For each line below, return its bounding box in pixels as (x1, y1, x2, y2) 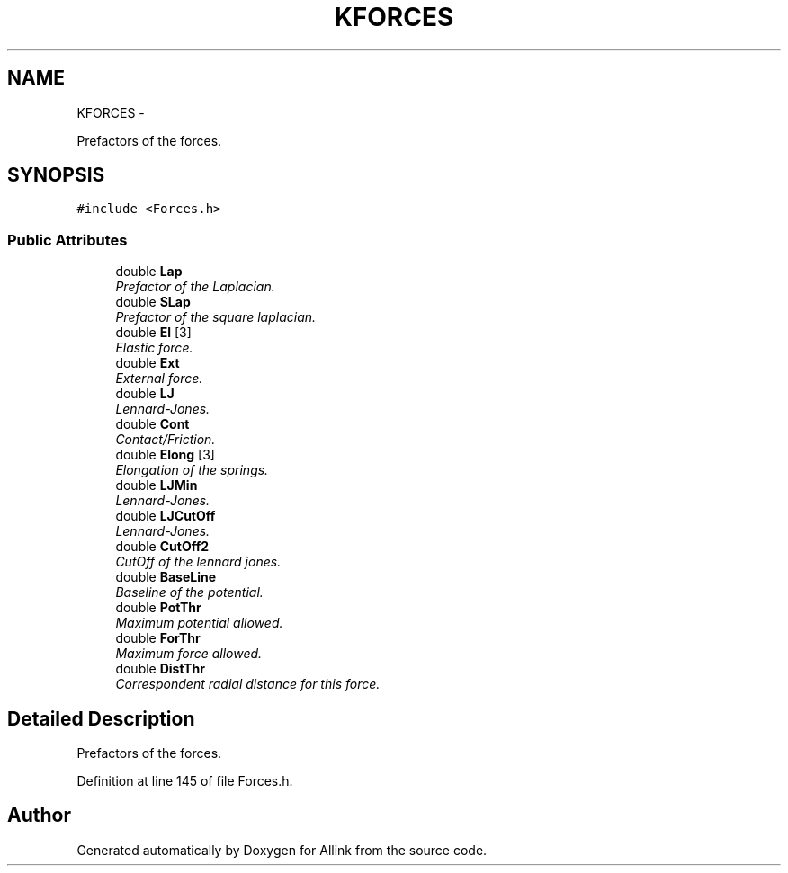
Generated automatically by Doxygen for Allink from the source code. (76, 842, 488, 858)
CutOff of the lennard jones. (115, 554, 282, 570)
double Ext (115, 355, 180, 371)
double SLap (115, 294, 191, 310)
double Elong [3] (115, 447, 215, 463)
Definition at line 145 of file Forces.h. (76, 773, 293, 789)
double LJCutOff (115, 508, 216, 524)
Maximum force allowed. (115, 646, 263, 662)
